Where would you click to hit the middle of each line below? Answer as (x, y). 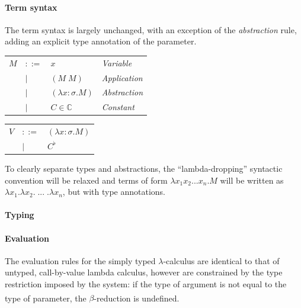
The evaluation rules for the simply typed (80, 260)
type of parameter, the (46, 298)
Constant (118, 107)
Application (122, 77)
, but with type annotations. (114, 192)
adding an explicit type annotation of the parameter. (101, 41)
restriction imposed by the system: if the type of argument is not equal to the (146, 284)
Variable (117, 62)
